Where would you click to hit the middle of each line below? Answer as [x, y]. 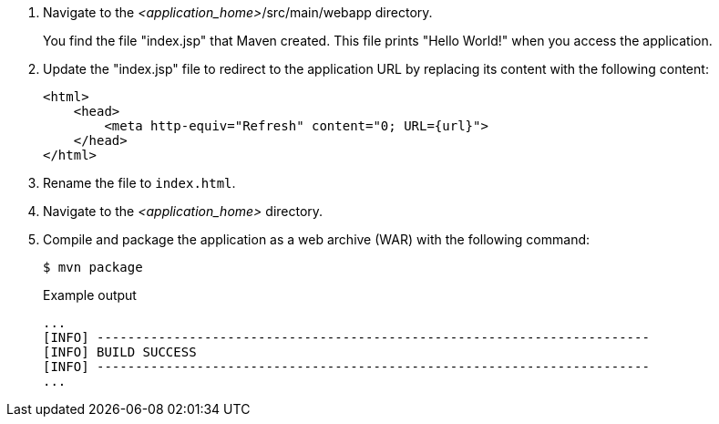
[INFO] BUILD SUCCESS [120, 352]
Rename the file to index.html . [139, 183]
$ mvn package [93, 267]
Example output [90, 295]
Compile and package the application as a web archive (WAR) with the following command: [317, 239]
